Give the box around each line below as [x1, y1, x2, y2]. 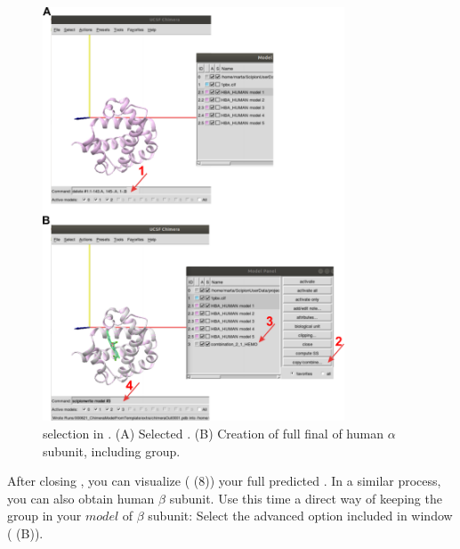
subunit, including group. [43, 441, 181, 460]
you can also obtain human [7, 488, 155, 507]
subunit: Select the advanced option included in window [148, 506, 453, 525]
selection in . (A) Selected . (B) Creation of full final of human [43, 423, 383, 442]
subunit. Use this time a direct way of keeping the [169, 488, 442, 507]
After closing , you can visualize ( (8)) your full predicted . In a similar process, [7, 471, 441, 490]
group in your [7, 506, 82, 525]
